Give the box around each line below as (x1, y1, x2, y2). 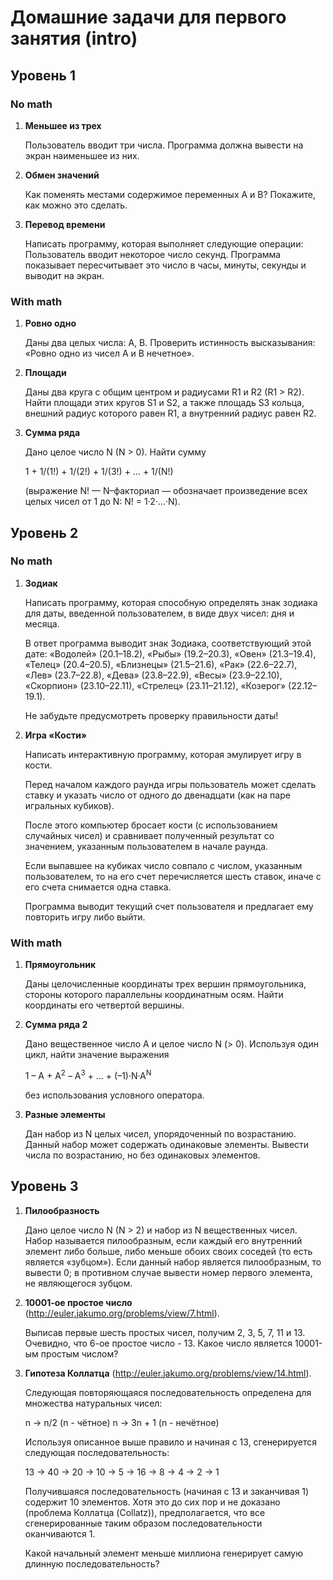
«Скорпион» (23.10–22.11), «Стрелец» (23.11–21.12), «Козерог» (24, 679, 287, 691)
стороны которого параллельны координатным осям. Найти (24, 989, 284, 1001)
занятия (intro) (10, 27, 138, 50)
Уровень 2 (10, 524, 79, 541)
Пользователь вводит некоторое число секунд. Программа (24, 248, 282, 260)
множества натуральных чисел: (24, 1397, 163, 1409)
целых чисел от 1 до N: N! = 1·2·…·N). (24, 496, 181, 508)
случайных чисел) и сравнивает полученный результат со (24, 829, 275, 841)
